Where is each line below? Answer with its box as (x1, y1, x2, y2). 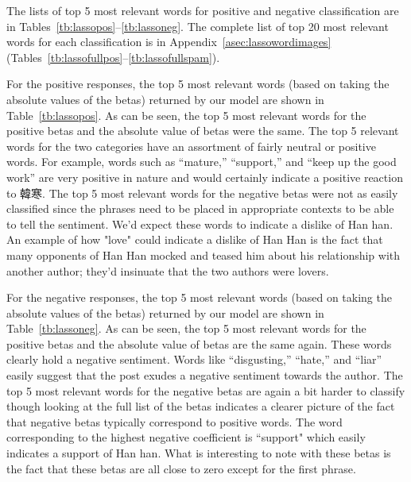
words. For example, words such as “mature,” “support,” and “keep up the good (6, 153, 397, 170)
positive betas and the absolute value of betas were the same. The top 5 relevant (6, 122, 399, 139)
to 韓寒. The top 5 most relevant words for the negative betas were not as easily (6, 184, 398, 201)
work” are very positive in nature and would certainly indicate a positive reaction (6, 168, 403, 185)
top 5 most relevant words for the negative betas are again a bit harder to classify (6, 382, 405, 399)
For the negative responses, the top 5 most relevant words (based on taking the (6, 289, 392, 306)
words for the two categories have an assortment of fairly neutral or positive (6, 137, 376, 154)
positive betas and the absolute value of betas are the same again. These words (6, 335, 392, 352)
